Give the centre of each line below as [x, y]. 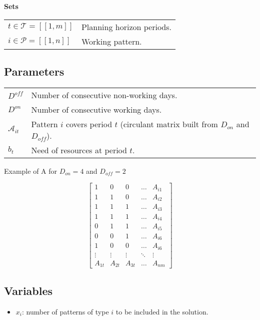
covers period [89, 124]
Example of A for [31, 171]
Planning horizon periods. [126, 27]
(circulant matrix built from [169, 124]
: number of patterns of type [65, 311]
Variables [28, 290]
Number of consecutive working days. [96, 109]
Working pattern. [111, 41]
